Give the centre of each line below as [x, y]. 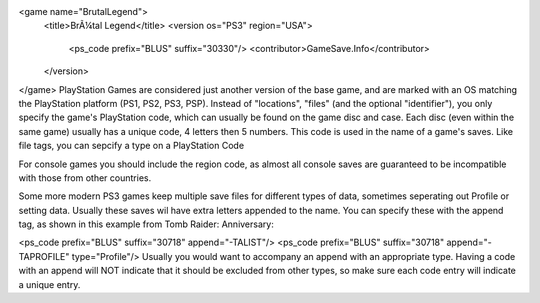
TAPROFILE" [44, 256]
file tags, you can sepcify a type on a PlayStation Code [131, 146]
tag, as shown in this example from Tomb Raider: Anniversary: [146, 224]
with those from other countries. [85, 177]
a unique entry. [49, 284]
